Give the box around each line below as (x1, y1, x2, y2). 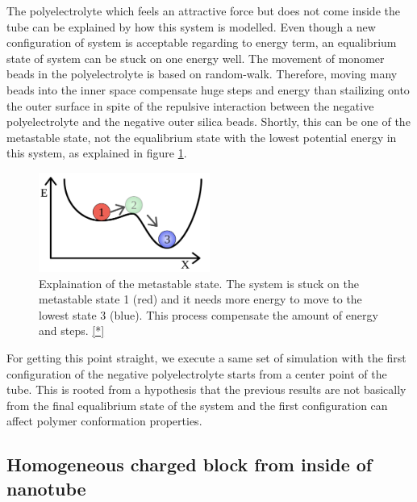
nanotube (6, 475, 86, 500)
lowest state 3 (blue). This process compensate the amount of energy (39, 306, 378, 323)
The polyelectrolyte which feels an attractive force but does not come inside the (6, 2, 400, 19)
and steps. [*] (39, 322, 105, 339)
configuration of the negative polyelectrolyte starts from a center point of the (6, 365, 387, 382)
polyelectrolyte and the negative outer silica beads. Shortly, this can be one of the (6, 113, 411, 130)
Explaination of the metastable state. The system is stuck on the (39, 274, 359, 291)
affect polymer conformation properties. (6, 412, 202, 429)
